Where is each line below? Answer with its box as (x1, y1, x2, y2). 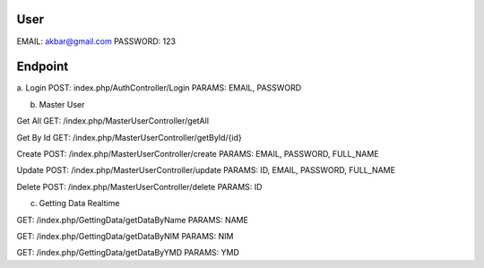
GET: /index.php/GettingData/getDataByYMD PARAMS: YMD (16, 247, 239, 258)
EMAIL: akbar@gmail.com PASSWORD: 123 (16, 36, 177, 47)
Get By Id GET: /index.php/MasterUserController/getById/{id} (16, 132, 242, 143)
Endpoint (16, 59, 69, 74)
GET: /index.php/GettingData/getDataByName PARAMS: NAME (16, 214, 248, 225)
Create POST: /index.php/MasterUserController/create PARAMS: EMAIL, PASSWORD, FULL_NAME (16, 148, 380, 159)
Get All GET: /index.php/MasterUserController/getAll (16, 116, 210, 126)
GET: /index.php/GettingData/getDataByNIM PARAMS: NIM (16, 230, 234, 241)
